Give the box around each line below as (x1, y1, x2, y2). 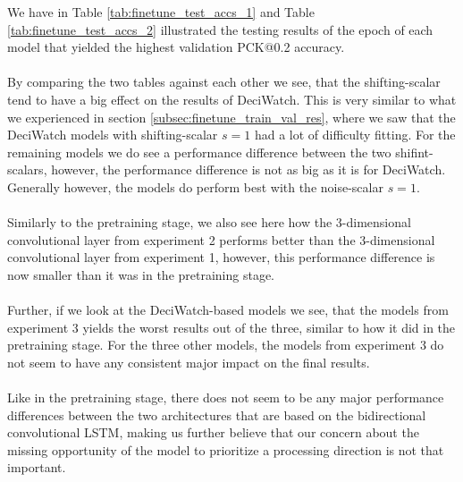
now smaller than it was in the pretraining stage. (7, 265, 275, 283)
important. (7, 458, 66, 477)
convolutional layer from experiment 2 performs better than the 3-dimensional (7, 230, 435, 249)
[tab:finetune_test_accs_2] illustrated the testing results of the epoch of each (7, 20, 434, 38)
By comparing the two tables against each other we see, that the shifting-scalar (7, 72, 441, 91)
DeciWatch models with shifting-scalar (7, 125, 218, 144)
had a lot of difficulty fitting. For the (254, 125, 456, 144)
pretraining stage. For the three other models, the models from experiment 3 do (7, 335, 444, 354)
